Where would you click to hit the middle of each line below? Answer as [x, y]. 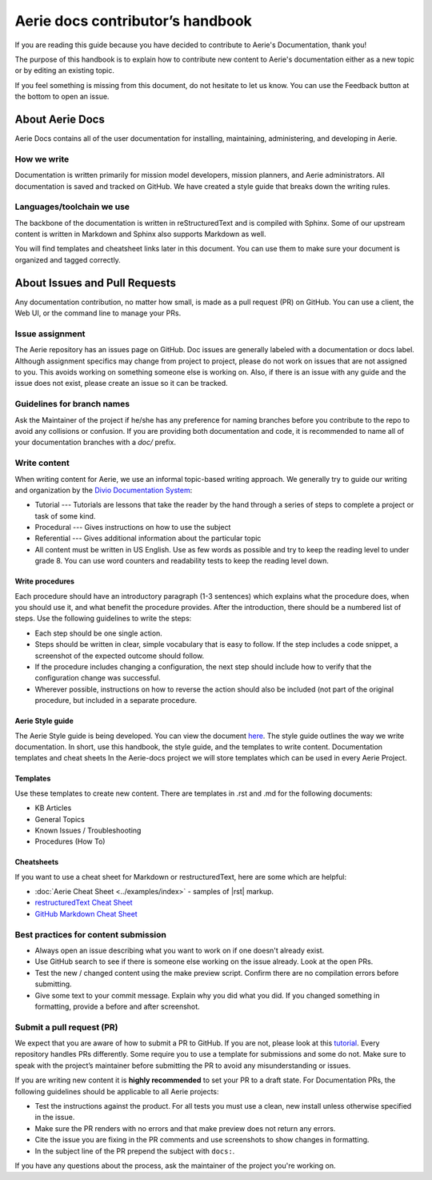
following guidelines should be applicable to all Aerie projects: [117, 1091]
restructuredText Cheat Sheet [84, 903]
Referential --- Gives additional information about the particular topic [148, 538]
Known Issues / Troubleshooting [88, 830]
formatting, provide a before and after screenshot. [117, 1006]
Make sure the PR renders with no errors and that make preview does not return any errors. [185, 1128]
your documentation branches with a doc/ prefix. [95, 442]
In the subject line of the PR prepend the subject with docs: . [135, 1151]
